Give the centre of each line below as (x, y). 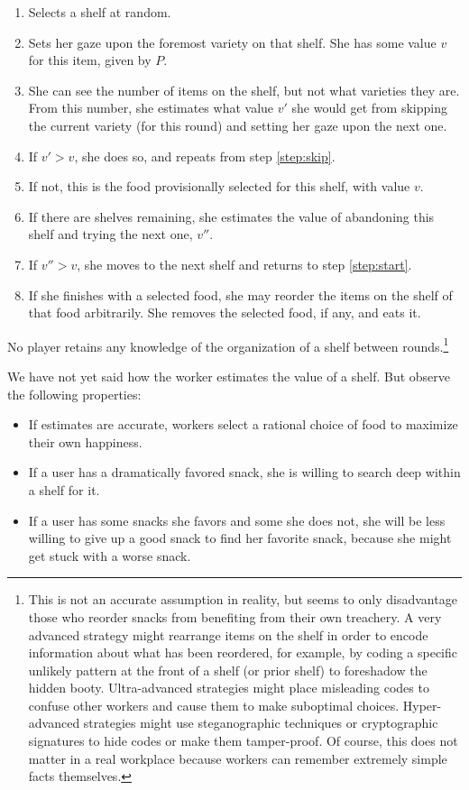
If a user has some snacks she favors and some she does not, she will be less (237, 520)
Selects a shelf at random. (100, 12)
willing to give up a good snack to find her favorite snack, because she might (240, 538)
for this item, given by (90, 60)
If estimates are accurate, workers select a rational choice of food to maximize (243, 424)
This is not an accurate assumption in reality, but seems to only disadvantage (243, 599)
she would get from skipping (369, 108)
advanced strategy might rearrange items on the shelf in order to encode (228, 634)
